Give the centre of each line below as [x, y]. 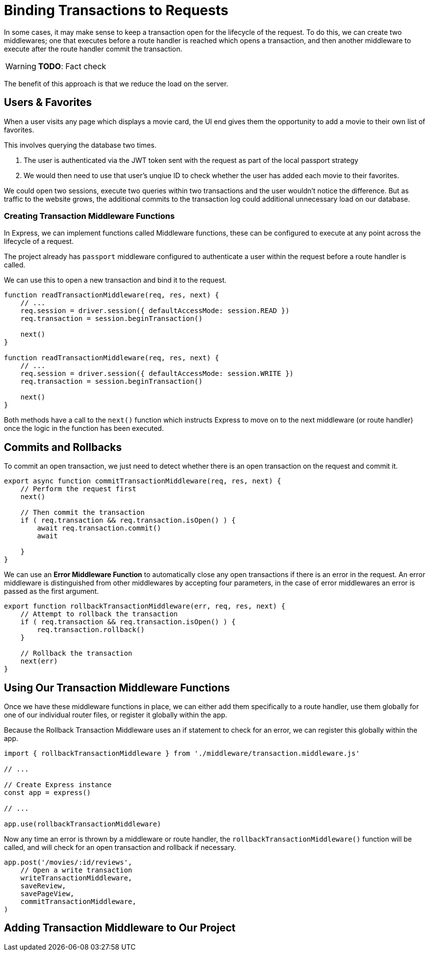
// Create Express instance [58, 785]
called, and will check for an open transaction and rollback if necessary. [120, 848]
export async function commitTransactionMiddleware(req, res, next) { [143, 481]
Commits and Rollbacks [63, 447]
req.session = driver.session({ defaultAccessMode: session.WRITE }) [157, 374]
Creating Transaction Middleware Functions [89, 216]
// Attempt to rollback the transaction [99, 614]
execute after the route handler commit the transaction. [93, 49]
